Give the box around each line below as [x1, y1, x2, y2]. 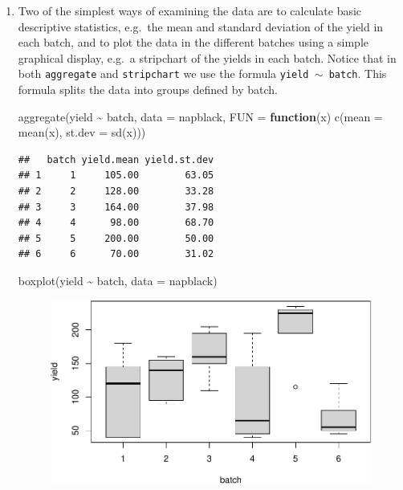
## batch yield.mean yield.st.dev [18, 153, 214, 165]
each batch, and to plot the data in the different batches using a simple [18, 34, 368, 51]
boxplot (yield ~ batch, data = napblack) [18, 272, 218, 288]
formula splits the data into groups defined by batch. [18, 81, 278, 98]
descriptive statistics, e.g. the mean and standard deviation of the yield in [18, 18, 384, 35]
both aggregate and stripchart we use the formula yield [18, 65, 309, 82]
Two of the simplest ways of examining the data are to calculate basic [18, 2, 362, 18]
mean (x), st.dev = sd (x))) [18, 124, 146, 141]
